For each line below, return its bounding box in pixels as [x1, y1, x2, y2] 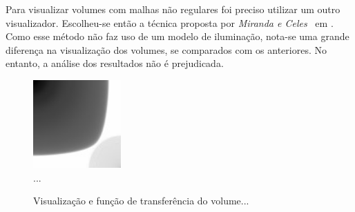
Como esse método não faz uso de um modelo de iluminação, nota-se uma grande [6, 29, 349, 44]
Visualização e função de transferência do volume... [33, 193, 249, 208]
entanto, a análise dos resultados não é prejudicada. [6, 56, 224, 70]
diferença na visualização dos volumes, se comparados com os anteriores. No [6, 42, 327, 57]
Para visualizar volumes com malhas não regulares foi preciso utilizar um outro [6, 2, 340, 16]
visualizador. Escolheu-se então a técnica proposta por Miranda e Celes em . [6, 15, 334, 30]
